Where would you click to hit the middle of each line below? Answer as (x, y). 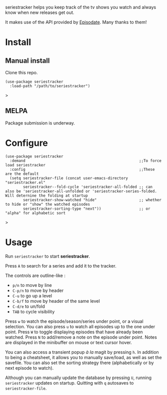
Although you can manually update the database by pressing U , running (79, 378)
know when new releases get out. (40, 12)
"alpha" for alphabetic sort (35, 213)
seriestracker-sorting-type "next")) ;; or (87, 209)
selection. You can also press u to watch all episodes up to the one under (80, 326)
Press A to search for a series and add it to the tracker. (61, 265)
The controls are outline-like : (35, 275)
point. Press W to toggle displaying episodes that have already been (74, 332)
